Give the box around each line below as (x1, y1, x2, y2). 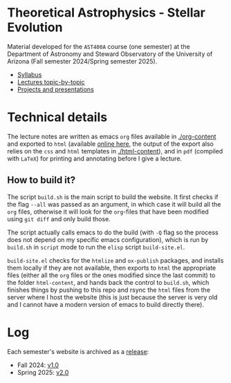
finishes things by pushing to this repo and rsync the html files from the (7, 286, 211, 294)
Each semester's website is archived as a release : (7, 347, 149, 355)
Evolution (7, 19, 63, 35)
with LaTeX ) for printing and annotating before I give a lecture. (7, 154, 182, 162)
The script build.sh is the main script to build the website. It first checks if (7, 192, 219, 201)
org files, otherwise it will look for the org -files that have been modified (7, 207, 209, 216)
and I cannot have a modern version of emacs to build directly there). (7, 300, 204, 308)
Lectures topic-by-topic (17, 77, 85, 86)
